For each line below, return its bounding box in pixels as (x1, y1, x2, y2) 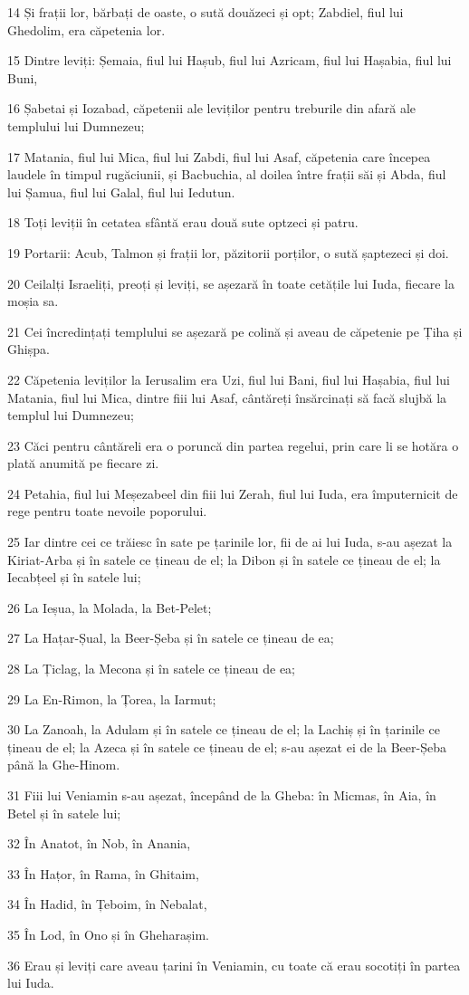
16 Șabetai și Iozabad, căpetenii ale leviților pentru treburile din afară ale (7, 99, 416, 118)
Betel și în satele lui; (7, 803, 121, 822)
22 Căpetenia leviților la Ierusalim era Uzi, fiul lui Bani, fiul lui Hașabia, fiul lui (7, 369, 450, 388)
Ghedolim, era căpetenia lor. (7, 20, 166, 39)
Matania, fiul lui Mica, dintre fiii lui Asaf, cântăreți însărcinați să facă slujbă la (7, 387, 447, 407)
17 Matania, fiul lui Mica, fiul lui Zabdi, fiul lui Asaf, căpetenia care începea (7, 147, 431, 166)
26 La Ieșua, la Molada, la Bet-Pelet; (7, 598, 212, 617)
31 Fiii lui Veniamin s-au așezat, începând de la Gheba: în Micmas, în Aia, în (7, 786, 436, 804)
